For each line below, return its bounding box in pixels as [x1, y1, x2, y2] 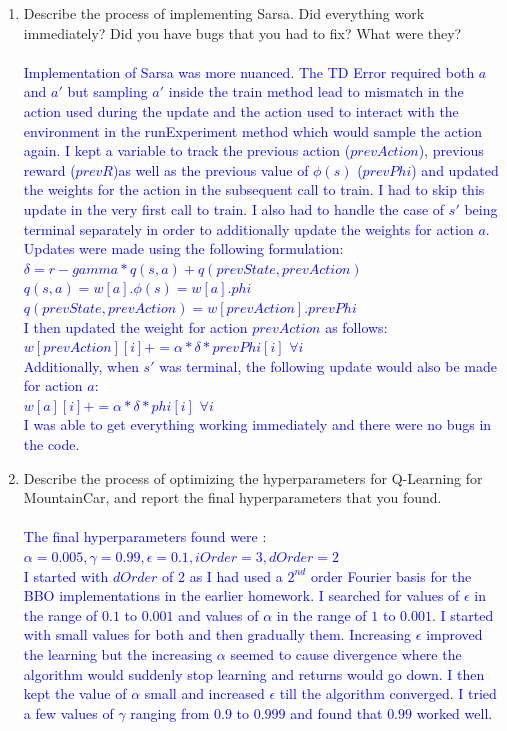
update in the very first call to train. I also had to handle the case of [23, 198, 445, 219]
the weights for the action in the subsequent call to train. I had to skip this [23, 179, 485, 200]
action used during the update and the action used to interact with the [23, 100, 459, 121]
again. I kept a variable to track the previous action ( [23, 140, 351, 161]
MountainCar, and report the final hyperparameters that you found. [23, 487, 442, 508]
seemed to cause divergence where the [230, 644, 462, 664]
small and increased [144, 683, 265, 704]
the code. [23, 434, 80, 455]
